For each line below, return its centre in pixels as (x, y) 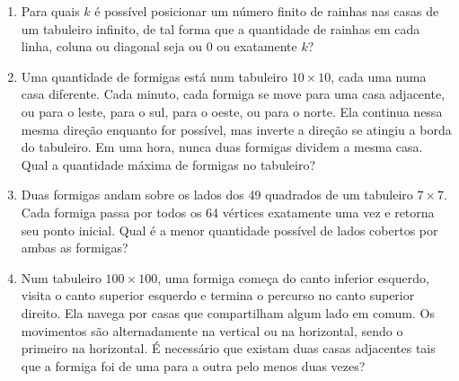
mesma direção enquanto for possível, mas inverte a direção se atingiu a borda (236, 129)
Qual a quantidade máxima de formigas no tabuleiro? (168, 164)
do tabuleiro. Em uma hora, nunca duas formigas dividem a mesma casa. (222, 147)
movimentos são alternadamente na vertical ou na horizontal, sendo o (212, 330)
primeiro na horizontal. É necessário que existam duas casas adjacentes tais (228, 348)
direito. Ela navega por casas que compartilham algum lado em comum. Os (228, 312)
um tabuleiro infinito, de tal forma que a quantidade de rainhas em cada (221, 28)
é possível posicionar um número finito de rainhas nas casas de (267, 11)
